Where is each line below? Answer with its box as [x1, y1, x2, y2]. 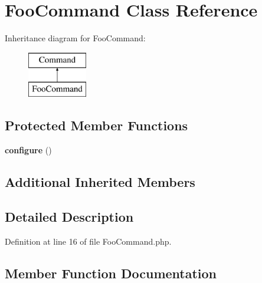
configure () [5, 144, 52, 156]
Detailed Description [5, 207, 134, 225]
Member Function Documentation [5, 264, 217, 282]
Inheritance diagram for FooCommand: [5, 32, 146, 44]
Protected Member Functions [5, 116, 188, 134]
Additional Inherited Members [5, 173, 195, 191]
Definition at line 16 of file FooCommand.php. [5, 235, 172, 247]
